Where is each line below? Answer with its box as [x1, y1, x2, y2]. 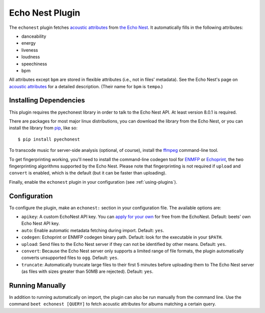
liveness [21, 47, 38, 53]
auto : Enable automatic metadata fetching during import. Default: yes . [21, 227, 164, 233]
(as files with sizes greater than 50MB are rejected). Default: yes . [21, 268, 154, 274]
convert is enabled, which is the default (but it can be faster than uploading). [9, 170, 167, 176]
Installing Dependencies [9, 96, 85, 105]
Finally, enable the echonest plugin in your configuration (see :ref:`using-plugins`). [9, 179, 178, 185]
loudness [21, 54, 40, 60]
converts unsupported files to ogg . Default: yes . [21, 255, 119, 261]
